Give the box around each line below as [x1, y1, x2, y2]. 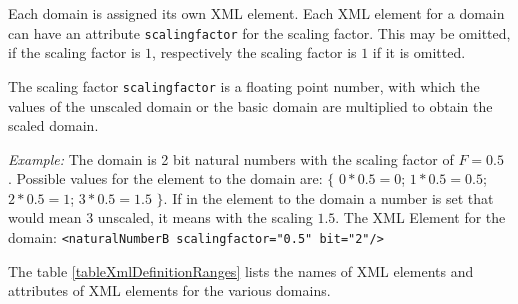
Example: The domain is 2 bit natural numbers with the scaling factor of [8, 148, 454, 169]
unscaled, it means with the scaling [97, 207, 313, 228]
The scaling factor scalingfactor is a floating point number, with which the [8, 75, 480, 96]
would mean [8, 207, 82, 228]
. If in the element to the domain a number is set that [163, 187, 494, 208]
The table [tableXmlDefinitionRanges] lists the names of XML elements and [8, 260, 474, 281]
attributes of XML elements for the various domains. [8, 280, 331, 301]
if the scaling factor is [8, 42, 141, 63]
